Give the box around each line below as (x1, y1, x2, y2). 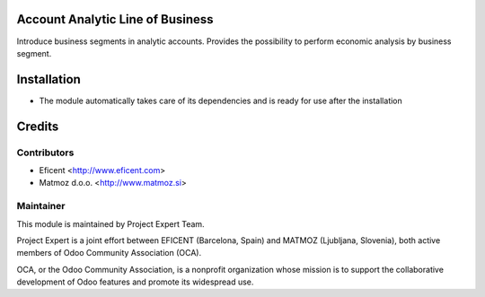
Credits (16, 118, 59, 134)
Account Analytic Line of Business (16, 12, 215, 27)
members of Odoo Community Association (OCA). (16, 248, 202, 258)
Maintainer (16, 200, 66, 213)
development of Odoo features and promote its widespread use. (16, 276, 254, 287)
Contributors (16, 146, 75, 159)
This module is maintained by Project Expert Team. (16, 218, 206, 229)
